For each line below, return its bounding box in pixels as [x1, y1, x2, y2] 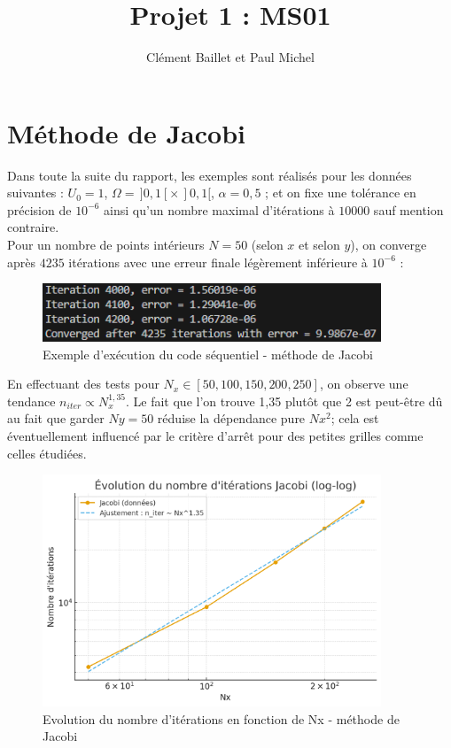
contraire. [7, 218, 59, 236]
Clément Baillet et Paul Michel [146, 48, 315, 66]
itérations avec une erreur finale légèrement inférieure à [68, 252, 368, 271]
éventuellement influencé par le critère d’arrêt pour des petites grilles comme [7, 427, 424, 445]
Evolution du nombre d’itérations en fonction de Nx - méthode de [43, 709, 400, 728]
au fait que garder [7, 409, 105, 428]
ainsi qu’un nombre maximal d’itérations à [104, 200, 335, 219]
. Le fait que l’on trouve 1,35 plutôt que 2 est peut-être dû [126, 391, 443, 410]
